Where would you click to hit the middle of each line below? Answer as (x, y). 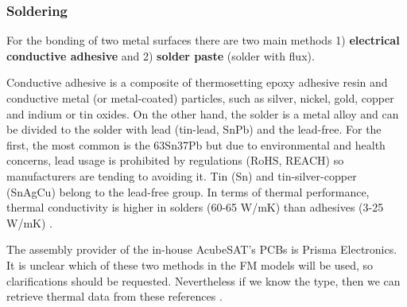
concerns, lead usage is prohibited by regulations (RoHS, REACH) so (175, 160)
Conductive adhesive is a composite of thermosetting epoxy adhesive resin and (197, 82)
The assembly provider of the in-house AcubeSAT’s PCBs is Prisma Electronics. (202, 249)
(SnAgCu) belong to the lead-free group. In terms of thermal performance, (188, 191)
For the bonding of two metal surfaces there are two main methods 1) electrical (203, 40)
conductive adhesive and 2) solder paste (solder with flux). (161, 55)
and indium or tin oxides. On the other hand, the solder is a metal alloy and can (203, 113)
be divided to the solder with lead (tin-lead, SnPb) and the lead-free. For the (194, 129)
